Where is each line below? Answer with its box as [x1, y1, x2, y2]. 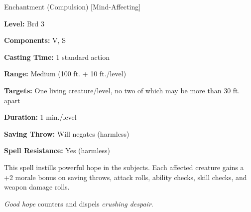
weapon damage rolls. [4, 182, 70, 192]
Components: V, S [4, 35, 66, 45]
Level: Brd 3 [4, 18, 44, 28]
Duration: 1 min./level [4, 112, 77, 122]
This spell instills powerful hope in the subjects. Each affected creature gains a [4, 162, 244, 172]
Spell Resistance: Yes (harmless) [4, 145, 111, 156]
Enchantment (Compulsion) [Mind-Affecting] [4, 1, 141, 11]
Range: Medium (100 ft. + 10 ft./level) [4, 68, 126, 79]
